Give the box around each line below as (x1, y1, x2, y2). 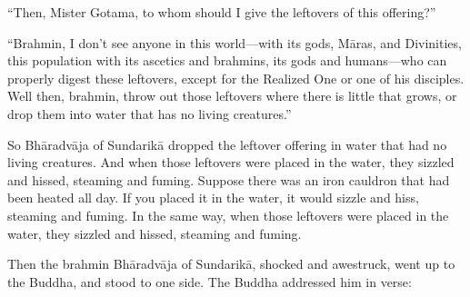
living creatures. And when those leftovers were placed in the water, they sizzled (7, 153, 455, 172)
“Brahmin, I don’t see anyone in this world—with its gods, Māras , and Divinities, (7, 33, 462, 52)
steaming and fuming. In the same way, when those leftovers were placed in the (7, 205, 449, 224)
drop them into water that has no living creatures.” (7, 104, 292, 123)
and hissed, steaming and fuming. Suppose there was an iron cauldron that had (7, 170, 450, 189)
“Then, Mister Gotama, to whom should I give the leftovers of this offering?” (7, 3, 436, 21)
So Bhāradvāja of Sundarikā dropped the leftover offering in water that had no (7, 134, 447, 153)
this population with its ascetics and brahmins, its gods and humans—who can (7, 51, 447, 70)
